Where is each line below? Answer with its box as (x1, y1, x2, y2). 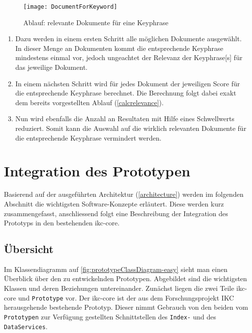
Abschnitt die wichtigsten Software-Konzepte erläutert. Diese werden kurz (4, 198, 224, 208)
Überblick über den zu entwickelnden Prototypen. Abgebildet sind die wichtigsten (4, 273, 247, 284)
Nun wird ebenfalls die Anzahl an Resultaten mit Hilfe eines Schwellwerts (15, 113, 235, 124)
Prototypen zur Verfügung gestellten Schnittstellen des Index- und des (4, 311, 216, 321)
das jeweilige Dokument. (15, 62, 88, 72)
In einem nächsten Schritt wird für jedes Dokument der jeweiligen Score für (15, 78, 240, 88)
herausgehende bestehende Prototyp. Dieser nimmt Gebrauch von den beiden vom (4, 302, 248, 312)
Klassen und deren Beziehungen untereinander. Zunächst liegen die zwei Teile (4, 283, 235, 293)
